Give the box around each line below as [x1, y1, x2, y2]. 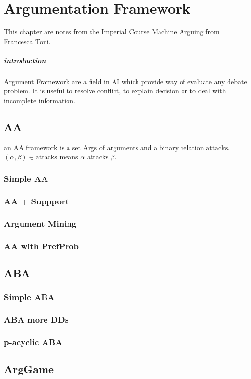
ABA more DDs [4, 313, 69, 325]
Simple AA [4, 172, 48, 184]
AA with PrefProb [4, 240, 79, 252]
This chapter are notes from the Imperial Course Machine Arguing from [4, 26, 220, 37]
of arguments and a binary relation [99, 142, 204, 152]
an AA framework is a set [4, 142, 81, 152]
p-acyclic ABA [4, 335, 63, 348]
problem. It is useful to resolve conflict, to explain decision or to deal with [4, 86, 226, 96]
